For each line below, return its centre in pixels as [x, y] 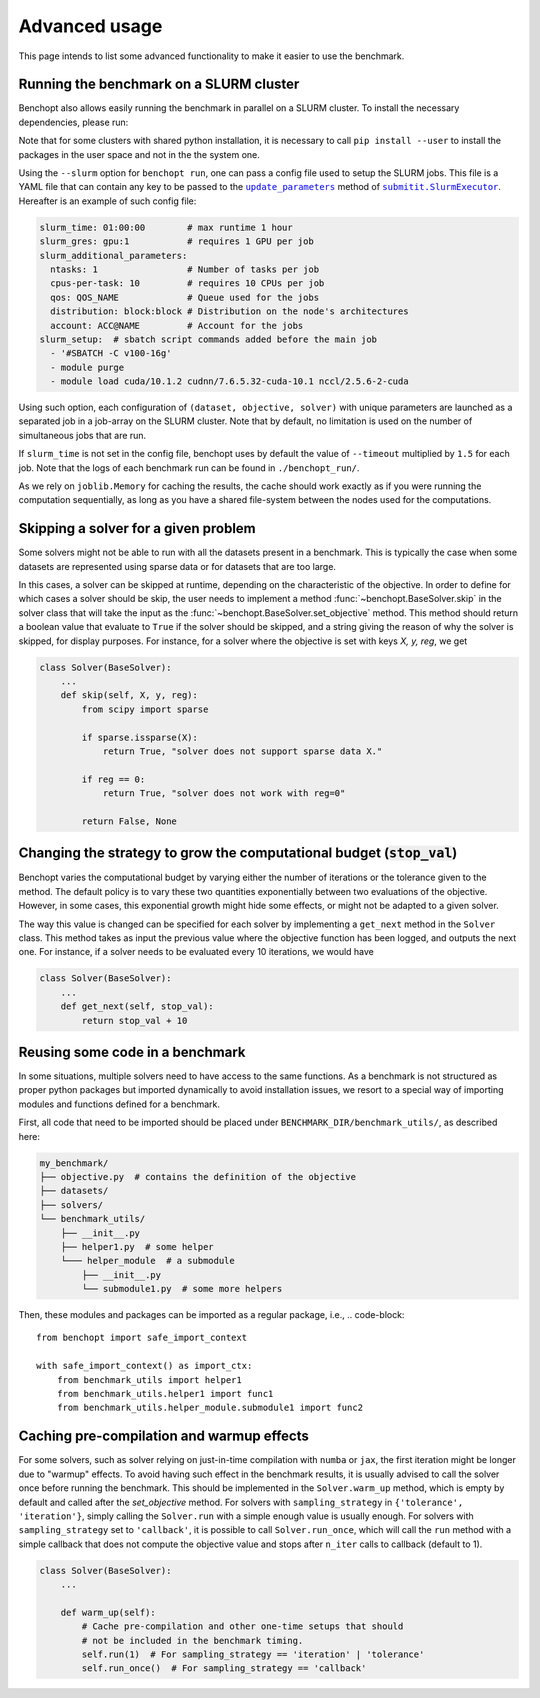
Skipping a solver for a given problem [137, 528]
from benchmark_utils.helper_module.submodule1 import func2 [210, 1408]
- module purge [87, 367]
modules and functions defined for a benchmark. [119, 1104]
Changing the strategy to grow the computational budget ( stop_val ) [238, 853]
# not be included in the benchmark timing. [192, 1640]
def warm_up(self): [108, 1612]
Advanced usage [90, 26]
